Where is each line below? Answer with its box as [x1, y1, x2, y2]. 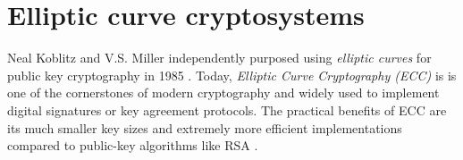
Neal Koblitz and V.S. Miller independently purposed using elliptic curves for [7, 48, 432, 67]
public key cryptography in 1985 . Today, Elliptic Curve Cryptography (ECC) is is [7, 65, 457, 84]
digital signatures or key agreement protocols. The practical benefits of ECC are [7, 100, 447, 119]
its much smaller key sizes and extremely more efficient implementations [7, 118, 402, 137]
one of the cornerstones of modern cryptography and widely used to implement [7, 83, 440, 102]
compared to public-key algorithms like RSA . [7, 136, 258, 155]
